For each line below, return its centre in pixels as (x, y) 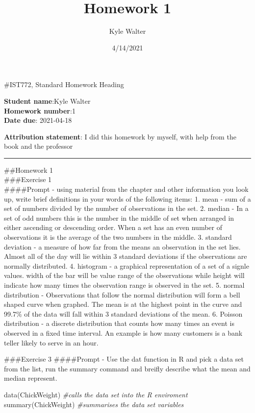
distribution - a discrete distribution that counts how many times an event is (119, 323)
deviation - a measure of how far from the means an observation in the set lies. (122, 246)
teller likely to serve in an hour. (51, 342)
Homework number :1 (40, 110)
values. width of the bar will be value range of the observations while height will (124, 275)
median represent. (31, 378)
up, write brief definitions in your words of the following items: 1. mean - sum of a (127, 198)
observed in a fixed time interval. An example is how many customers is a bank (123, 333)
